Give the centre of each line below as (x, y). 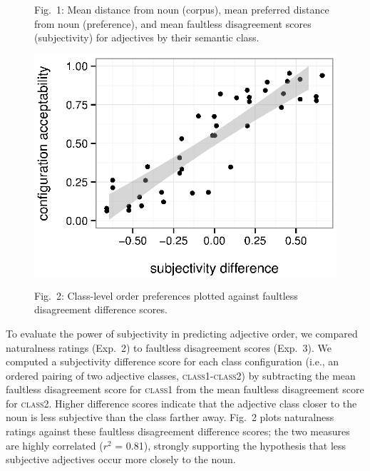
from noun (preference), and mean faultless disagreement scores (173, 23)
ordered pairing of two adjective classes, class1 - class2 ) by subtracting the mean (181, 375)
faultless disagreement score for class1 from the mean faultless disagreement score (185, 389)
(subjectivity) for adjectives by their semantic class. (147, 37)
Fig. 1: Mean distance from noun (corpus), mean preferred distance (182, 9)
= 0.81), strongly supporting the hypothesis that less (231, 445)
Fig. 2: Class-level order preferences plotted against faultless (166, 295)
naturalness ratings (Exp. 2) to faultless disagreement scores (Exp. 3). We (169, 347)
